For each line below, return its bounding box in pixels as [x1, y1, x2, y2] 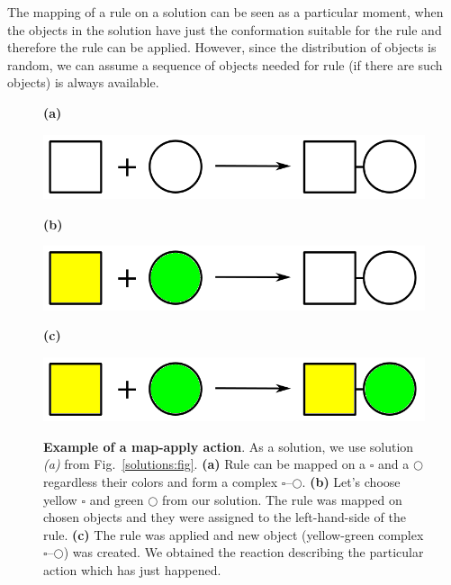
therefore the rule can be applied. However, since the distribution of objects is [7, 38, 437, 57]
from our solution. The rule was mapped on [162, 490, 402, 508]
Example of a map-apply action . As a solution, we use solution [43, 436, 414, 455]
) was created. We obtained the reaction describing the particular [63, 543, 424, 562]
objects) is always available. [7, 73, 159, 92]
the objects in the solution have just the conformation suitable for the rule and [7, 20, 442, 39]
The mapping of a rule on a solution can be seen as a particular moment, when [7, 3, 444, 21]
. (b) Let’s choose [302, 472, 401, 490]
